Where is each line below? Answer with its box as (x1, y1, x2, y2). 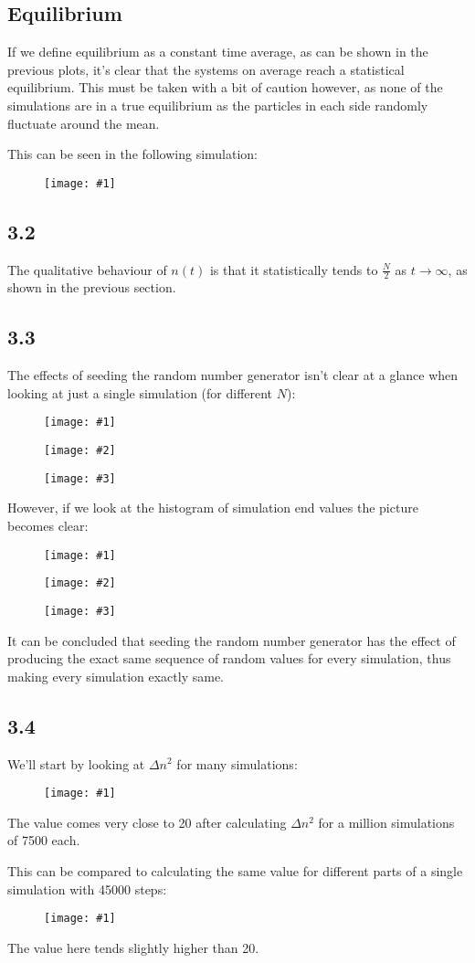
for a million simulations (318, 812, 455, 831)
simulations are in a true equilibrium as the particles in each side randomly (7, 95, 428, 114)
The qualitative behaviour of (7, 259, 167, 279)
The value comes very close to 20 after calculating (7, 812, 287, 831)
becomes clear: (7, 516, 89, 534)
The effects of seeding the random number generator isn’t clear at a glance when (7, 365, 459, 385)
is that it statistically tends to (209, 259, 378, 279)
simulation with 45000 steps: (7, 879, 167, 898)
